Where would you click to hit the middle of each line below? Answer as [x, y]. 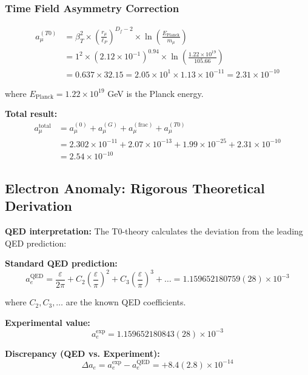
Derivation [38, 206]
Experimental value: [48, 322]
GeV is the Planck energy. [156, 93]
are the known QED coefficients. [126, 302]
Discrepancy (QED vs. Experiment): [82, 353]
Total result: [31, 114]
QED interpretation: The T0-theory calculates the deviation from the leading [154, 231]
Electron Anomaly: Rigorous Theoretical [135, 187]
